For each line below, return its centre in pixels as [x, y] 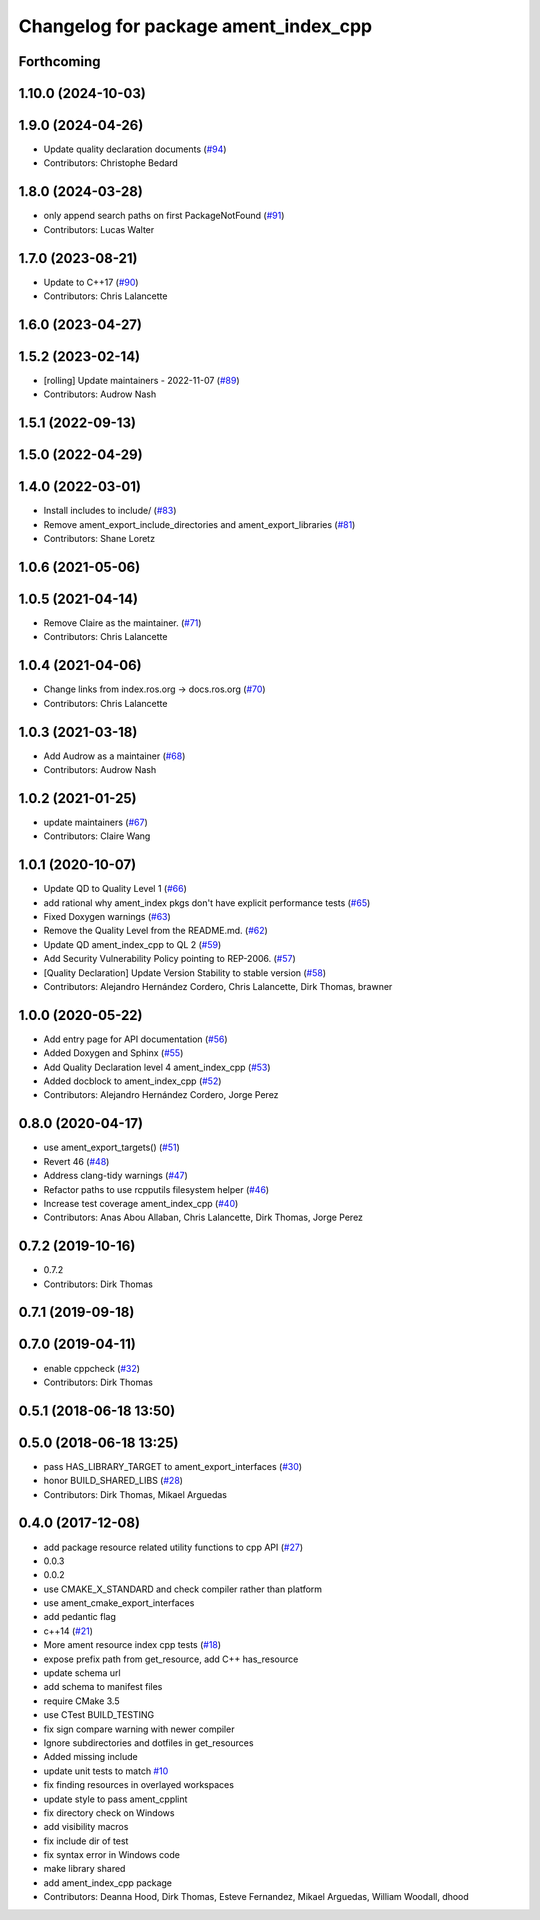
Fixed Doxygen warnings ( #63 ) [107, 916]
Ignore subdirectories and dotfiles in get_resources [148, 1742]
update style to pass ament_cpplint [115, 1799]
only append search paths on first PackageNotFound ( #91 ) [164, 216]
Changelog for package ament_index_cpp [195, 26]
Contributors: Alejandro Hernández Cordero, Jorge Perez [161, 1095]
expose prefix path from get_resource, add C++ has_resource [171, 1659]
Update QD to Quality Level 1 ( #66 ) [115, 889]
